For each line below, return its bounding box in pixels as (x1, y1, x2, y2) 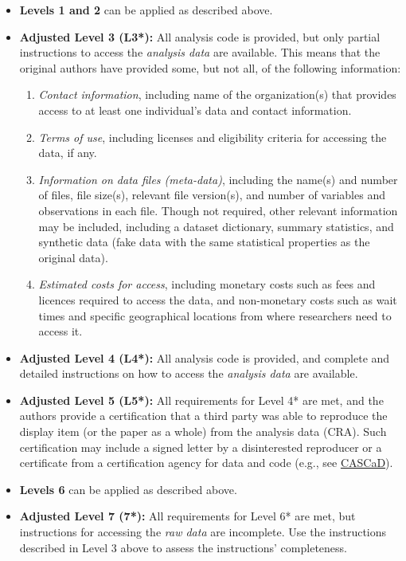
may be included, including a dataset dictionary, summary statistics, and (38, 218, 394, 234)
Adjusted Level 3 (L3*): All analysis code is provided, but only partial (19, 28, 381, 45)
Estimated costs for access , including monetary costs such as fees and (38, 276, 376, 292)
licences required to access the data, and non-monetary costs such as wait (38, 291, 397, 308)
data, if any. (38, 144, 97, 161)
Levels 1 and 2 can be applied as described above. (19, 2, 273, 18)
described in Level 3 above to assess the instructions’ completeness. (19, 539, 347, 555)
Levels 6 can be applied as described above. (19, 481, 237, 497)
